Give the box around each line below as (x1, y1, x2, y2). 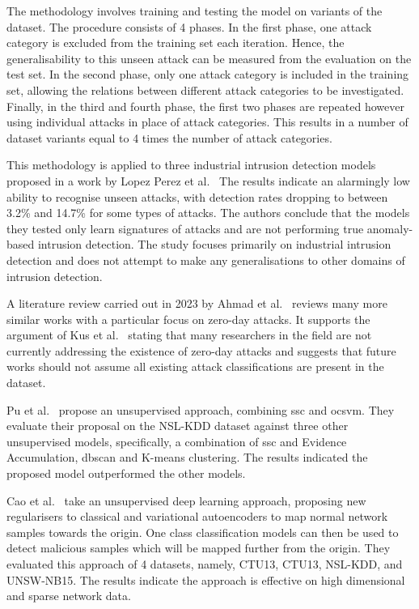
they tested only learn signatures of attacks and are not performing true (6, 219, 364, 236)
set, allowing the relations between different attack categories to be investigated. (6, 81, 404, 98)
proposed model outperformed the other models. (6, 465, 246, 482)
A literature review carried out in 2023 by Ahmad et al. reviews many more (6, 295, 387, 312)
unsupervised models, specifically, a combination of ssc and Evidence (6, 432, 347, 449)
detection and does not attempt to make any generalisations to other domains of (6, 251, 405, 268)
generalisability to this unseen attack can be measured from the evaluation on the (6, 49, 412, 66)
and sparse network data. (6, 587, 131, 604)
